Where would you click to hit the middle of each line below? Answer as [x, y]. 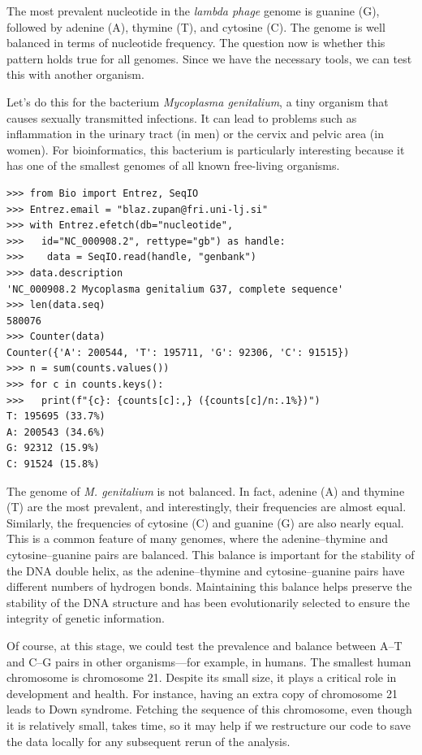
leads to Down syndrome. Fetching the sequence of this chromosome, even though [209, 709]
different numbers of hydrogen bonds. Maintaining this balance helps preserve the [209, 586]
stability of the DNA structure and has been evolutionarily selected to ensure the [208, 602]
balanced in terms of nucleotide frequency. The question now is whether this [196, 43]
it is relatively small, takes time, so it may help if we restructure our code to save [209, 725]
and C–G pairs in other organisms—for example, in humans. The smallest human [209, 661]
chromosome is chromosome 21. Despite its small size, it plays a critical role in [202, 677]
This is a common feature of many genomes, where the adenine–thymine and [198, 538]
